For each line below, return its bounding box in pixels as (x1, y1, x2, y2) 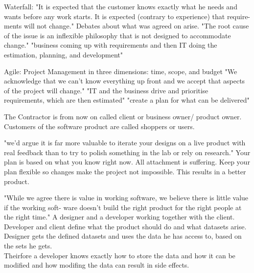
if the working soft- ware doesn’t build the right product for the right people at (4, 202, 242, 212)
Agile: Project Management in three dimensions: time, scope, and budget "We (4, 66, 237, 76)
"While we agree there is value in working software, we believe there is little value (4, 192, 249, 203)
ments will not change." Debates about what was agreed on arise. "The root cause (4, 21, 249, 31)
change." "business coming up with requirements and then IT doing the (4, 40, 217, 50)
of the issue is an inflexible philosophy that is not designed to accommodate (4, 30, 231, 40)
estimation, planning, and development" (4, 49, 123, 59)
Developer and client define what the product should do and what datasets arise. (4, 221, 247, 231)
